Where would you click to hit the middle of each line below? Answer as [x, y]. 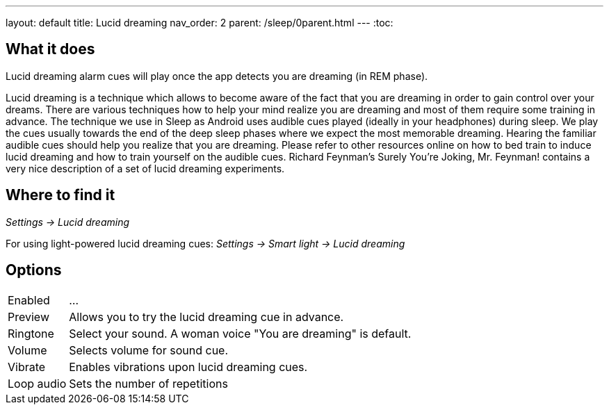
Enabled [29, 300]
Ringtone [31, 333]
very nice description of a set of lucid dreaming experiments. [145, 168]
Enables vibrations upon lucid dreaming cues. [188, 367]
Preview [29, 317]
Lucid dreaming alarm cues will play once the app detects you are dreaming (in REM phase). [217, 76]
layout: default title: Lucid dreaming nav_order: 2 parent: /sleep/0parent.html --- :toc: [200, 23]
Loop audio [37, 383]
